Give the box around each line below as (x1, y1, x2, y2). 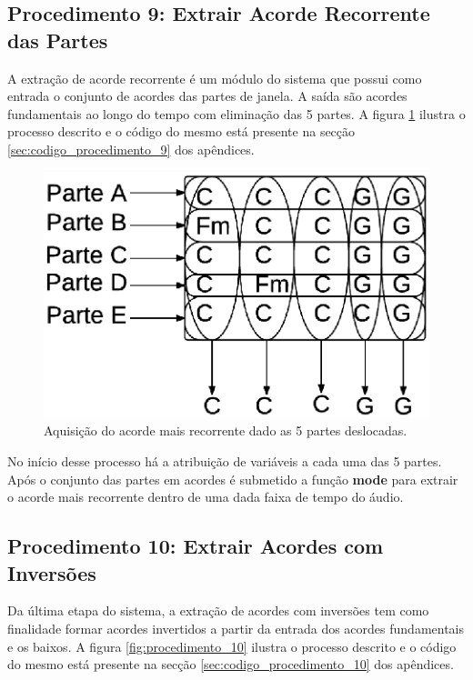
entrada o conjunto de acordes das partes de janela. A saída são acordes (7, 86, 408, 105)
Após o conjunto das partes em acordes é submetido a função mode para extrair (7, 469, 458, 488)
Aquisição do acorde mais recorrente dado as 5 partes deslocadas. (44, 421, 408, 440)
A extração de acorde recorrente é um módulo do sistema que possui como (7, 68, 422, 87)
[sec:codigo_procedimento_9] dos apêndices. (7, 139, 255, 158)
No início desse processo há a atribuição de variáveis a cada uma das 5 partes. (7, 452, 442, 471)
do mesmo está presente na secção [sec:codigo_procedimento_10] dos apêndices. (7, 655, 454, 674)
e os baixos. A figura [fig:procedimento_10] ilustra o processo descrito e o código (7, 636, 457, 655)
